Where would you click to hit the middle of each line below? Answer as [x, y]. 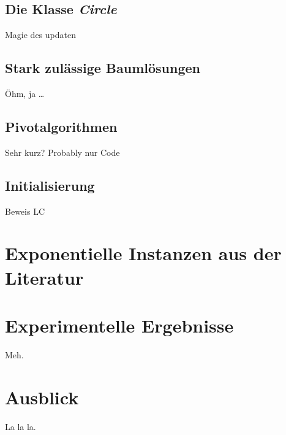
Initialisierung [50, 185]
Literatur [44, 277]
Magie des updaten [40, 35]
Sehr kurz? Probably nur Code [62, 152]
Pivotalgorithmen [61, 126]
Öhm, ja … [25, 93]
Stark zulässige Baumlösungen [103, 68]
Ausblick [42, 397]
